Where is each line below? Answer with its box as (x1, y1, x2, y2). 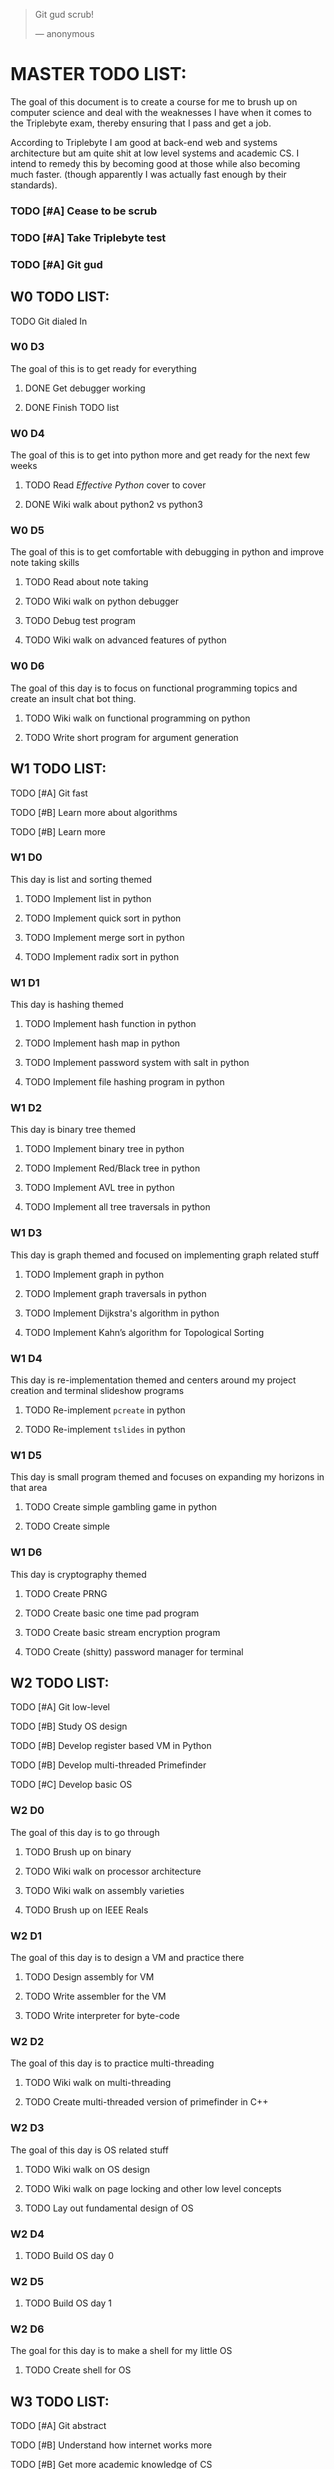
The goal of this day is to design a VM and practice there (10, 1952, 245, 1963)
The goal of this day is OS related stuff (10, 2144, 169, 2156)
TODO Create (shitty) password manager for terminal (24, 1645, 244, 1658)
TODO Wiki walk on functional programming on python (24, 712, 251, 724)
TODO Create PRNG (24, 1587, 108, 1599)
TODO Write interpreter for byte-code (24, 2010, 180, 2021)
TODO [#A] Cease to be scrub (10, 204, 158, 218)
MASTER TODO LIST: (10, 63, 187, 86)
